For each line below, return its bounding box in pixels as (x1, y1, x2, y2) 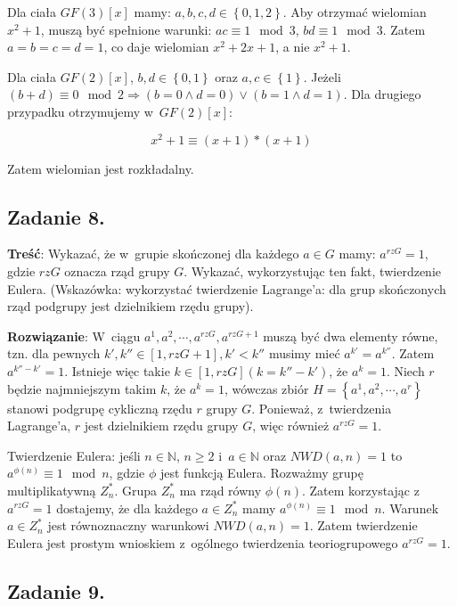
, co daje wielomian (103, 37, 209, 56)
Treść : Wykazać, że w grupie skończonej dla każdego (7, 244, 299, 263)
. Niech (386, 362, 425, 380)
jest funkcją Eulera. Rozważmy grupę (159, 463, 364, 482)
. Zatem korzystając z (302, 480, 420, 499)
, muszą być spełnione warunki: (40, 20, 212, 38)
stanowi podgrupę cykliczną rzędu (7, 398, 192, 417)
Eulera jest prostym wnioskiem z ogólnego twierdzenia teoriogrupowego (7, 533, 398, 552)
